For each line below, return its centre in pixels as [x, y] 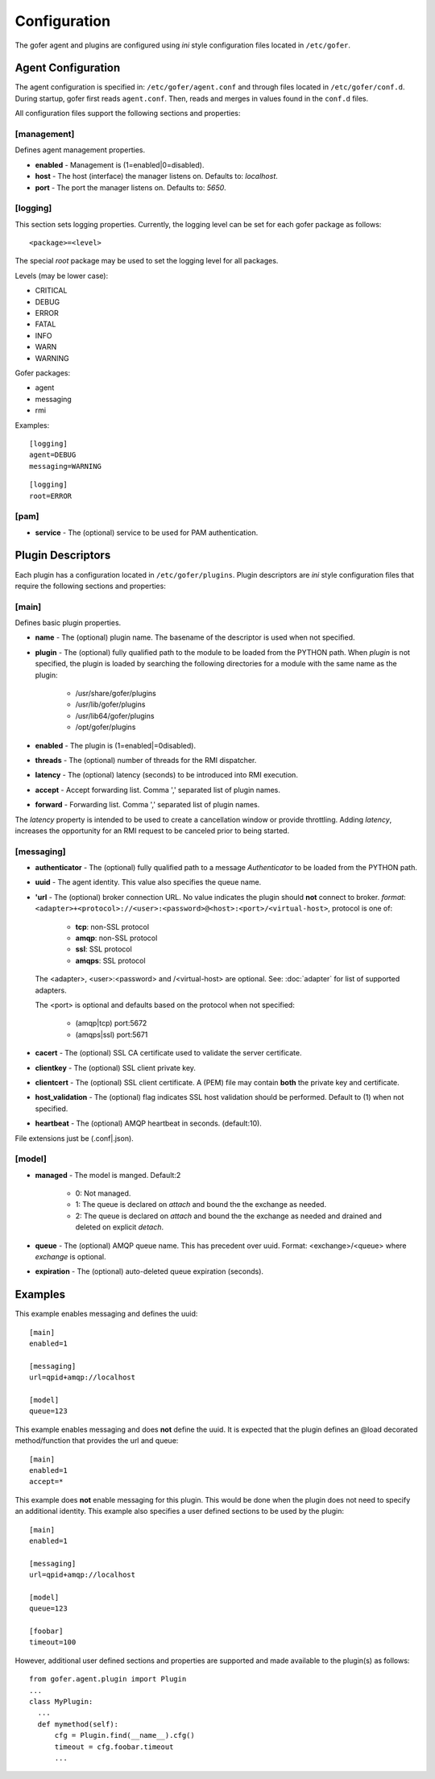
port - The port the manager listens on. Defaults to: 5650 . [131, 187]
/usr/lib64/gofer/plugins [115, 715]
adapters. [51, 990]
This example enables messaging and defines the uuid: [106, 1314]
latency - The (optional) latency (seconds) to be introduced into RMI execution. [166, 775]
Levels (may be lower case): [62, 276]
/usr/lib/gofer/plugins [110, 704]
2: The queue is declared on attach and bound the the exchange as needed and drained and [229, 1216]
